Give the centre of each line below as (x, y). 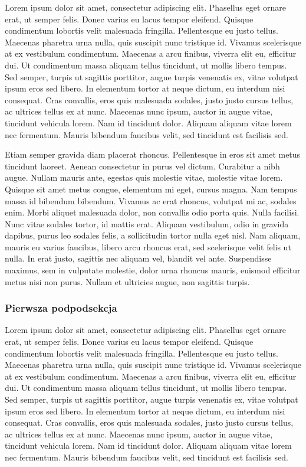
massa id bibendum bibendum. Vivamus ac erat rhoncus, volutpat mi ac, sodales (151, 200)
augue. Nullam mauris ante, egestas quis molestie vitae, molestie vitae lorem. (144, 177)
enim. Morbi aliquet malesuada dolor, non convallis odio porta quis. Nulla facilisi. (152, 212)
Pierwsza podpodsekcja (61, 308)
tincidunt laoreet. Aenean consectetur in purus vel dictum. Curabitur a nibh (142, 166)
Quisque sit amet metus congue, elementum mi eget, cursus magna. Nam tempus (151, 189)
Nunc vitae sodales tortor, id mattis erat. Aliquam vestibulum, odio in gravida (147, 223)
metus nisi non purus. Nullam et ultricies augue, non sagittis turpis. (127, 281)
